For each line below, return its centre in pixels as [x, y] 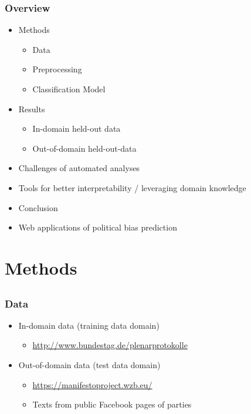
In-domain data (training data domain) [89, 325]
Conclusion [38, 207]
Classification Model [69, 89]
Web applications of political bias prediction [98, 227]
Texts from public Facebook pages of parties [112, 404]
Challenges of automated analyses [79, 168]
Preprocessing [57, 69]
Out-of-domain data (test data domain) [89, 365]
